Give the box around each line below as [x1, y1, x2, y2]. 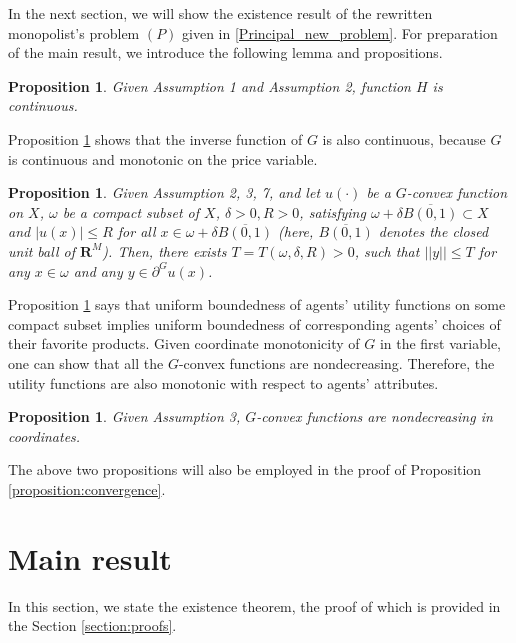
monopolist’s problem [8, 22, 140, 43]
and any [73, 260, 123, 281]
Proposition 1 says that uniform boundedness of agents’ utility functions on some [8, 294, 506, 315]
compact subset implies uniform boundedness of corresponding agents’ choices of [8, 313, 501, 334]
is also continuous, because [322, 128, 486, 149]
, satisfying [299, 201, 366, 222]
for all [117, 221, 156, 242]
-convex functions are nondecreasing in [256, 406, 493, 427]
